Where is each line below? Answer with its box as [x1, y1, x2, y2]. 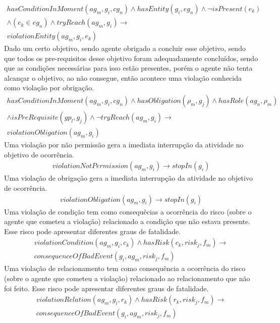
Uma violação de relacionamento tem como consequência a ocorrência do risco [4, 263, 246, 274]
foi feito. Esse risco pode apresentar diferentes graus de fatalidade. [4, 283, 209, 293]
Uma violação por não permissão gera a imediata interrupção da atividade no [4, 139, 244, 150]
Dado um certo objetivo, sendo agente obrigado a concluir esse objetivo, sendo [4, 43, 246, 53]
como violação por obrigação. [4, 82, 94, 93]
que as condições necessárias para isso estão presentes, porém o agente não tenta [4, 63, 253, 73]
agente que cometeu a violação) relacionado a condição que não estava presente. [4, 216, 251, 227]
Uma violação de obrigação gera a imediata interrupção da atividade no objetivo [4, 173, 253, 183]
